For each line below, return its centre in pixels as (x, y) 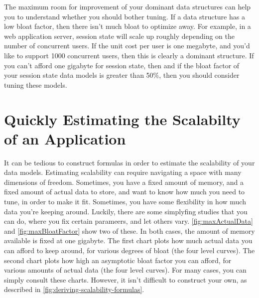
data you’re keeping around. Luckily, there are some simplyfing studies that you (126, 211)
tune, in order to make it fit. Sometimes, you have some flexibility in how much (125, 202)
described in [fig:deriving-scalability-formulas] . (74, 289)
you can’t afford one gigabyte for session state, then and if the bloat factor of (122, 65)
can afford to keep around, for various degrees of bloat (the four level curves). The (129, 250)
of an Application (65, 138)
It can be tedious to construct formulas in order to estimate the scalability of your (129, 162)
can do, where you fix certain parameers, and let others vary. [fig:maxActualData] (129, 221)
